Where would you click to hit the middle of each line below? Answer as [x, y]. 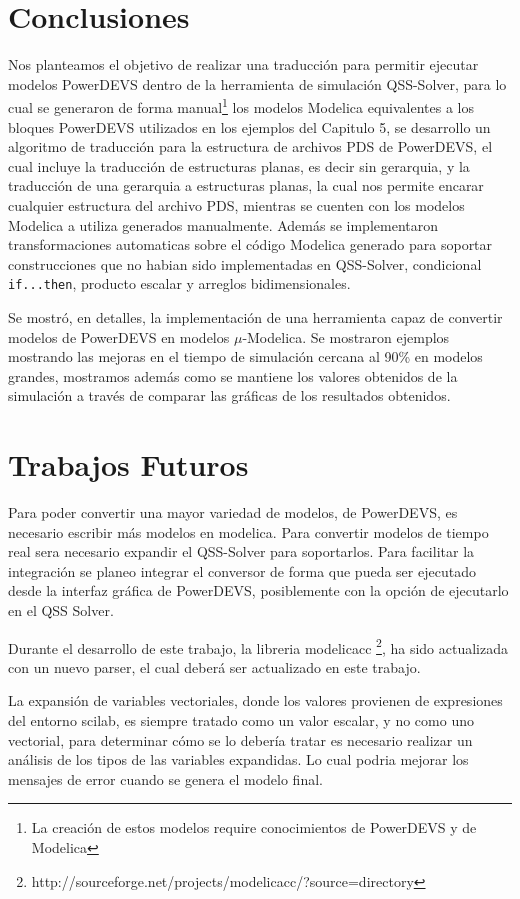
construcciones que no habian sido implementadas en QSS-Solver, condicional [245, 263]
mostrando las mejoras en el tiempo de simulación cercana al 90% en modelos [245, 356]
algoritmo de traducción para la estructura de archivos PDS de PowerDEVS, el [250, 146]
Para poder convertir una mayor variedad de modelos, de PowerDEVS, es [233, 512]
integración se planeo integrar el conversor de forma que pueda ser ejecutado [242, 570]
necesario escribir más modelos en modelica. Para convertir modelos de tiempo [248, 531]
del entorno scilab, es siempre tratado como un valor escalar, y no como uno [241, 720]
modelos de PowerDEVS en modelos [119, 336]
